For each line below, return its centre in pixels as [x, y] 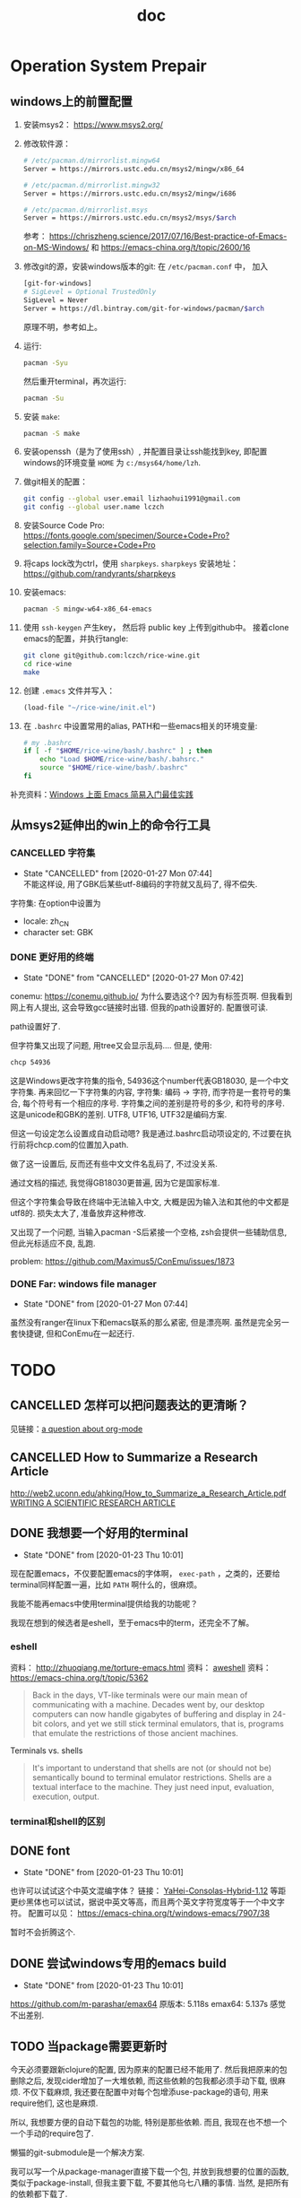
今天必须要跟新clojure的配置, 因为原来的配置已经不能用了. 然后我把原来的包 [149, 2070]
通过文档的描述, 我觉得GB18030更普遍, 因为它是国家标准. [115, 1182]
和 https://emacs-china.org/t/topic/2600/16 [171, 248]
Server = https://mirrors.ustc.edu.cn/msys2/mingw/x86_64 [133, 169]
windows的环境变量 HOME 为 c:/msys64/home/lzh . [112, 463]
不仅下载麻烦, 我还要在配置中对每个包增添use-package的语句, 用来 [146, 2092]
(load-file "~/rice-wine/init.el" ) [90, 708]
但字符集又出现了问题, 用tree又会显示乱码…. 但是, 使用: [111, 1045]
